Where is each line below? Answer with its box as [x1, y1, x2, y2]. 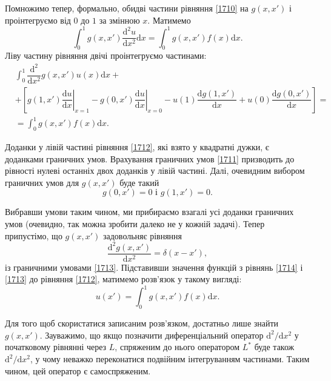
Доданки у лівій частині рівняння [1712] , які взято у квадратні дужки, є [5, 141, 269, 153]
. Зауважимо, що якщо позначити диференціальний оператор [39, 328, 264, 341]
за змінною [99, 13, 140, 26]
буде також [254, 340, 295, 353]
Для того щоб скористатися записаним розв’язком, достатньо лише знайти [5, 317, 279, 330]
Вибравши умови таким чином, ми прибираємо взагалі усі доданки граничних [5, 205, 294, 218]
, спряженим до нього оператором [115, 340, 240, 353]
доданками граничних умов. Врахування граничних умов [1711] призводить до [5, 152, 295, 165]
